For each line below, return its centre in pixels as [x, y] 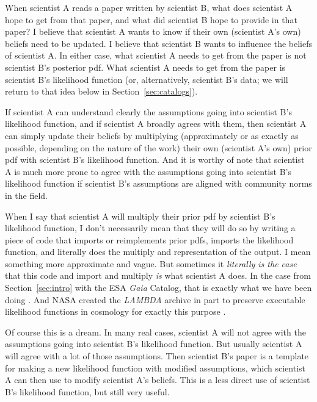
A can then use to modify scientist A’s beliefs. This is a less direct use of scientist [158, 380]
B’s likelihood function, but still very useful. [87, 391]
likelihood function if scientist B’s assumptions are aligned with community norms [158, 183]
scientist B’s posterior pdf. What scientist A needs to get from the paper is [145, 67]
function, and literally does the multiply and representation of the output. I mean [158, 252]
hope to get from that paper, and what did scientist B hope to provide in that [151, 19]
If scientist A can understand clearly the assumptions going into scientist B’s [148, 111]
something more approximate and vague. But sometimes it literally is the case [151, 263]
